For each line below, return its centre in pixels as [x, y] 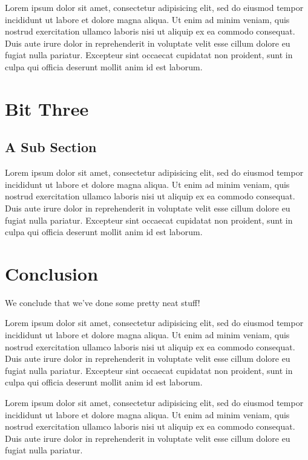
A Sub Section [51, 147]
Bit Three [47, 108]
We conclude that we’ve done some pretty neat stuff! [103, 302]
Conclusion [52, 273]
